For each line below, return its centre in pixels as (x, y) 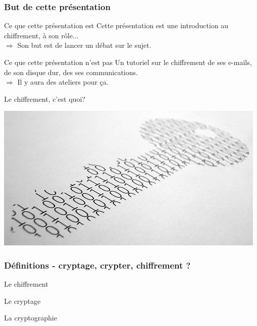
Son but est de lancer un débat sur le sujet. (84, 45)
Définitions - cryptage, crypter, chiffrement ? (97, 265)
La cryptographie (31, 318)
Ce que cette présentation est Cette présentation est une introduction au (116, 25)
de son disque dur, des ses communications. (71, 72)
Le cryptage (22, 301)
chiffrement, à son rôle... (41, 35)
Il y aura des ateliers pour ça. (63, 82)
